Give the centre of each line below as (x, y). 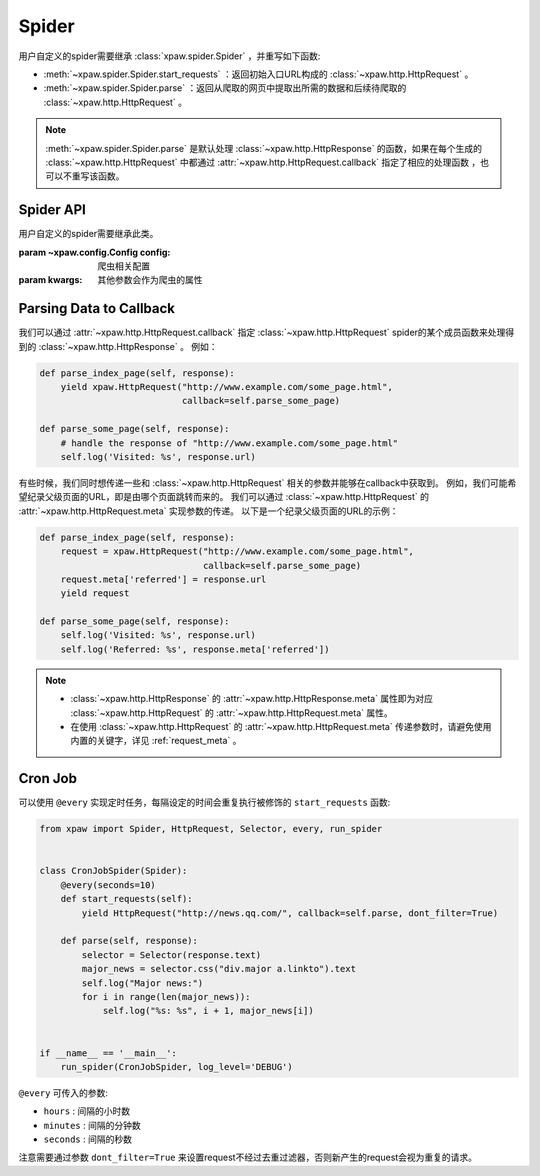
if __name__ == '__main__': (108, 1053)
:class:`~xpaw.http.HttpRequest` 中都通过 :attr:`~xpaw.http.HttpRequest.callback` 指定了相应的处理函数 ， (263, 162)
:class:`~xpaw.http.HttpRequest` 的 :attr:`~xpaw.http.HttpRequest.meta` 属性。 (232, 712)
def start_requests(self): (127, 899)
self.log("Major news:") (142, 983)
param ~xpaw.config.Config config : (94, 252)
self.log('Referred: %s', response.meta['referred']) (195, 649)
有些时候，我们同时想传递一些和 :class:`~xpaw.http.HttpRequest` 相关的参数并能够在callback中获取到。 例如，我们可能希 (267, 482)
